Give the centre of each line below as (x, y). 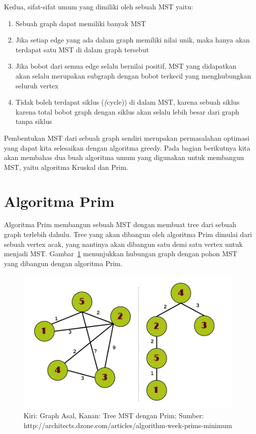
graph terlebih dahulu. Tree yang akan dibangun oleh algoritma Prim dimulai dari (128, 234)
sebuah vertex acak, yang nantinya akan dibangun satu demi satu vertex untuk (123, 244)
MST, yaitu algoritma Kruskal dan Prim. (66, 167)
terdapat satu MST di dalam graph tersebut (82, 49)
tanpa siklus (34, 121)
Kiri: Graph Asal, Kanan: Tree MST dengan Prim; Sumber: (114, 415)
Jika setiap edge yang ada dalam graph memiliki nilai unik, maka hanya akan (133, 40)
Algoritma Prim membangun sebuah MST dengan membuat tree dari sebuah (120, 224)
